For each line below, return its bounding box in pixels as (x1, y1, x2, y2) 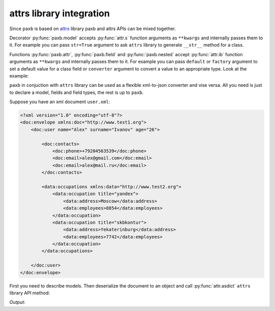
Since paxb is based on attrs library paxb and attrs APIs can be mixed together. (9, 26, 176, 32)
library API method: (9, 290, 50, 296)
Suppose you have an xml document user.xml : (9, 99, 111, 105)
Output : (9, 299, 25, 305)
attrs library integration (9, 8, 110, 19)
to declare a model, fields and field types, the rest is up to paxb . (9, 89, 144, 95)
